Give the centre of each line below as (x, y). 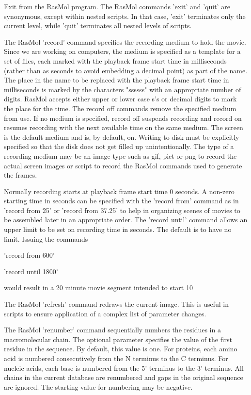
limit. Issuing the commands (46, 239)
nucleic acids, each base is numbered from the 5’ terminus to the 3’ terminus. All (124, 368)
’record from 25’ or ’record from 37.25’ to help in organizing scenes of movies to (122, 210)
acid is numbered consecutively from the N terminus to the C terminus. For (116, 358)
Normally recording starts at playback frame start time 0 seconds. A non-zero (119, 191)
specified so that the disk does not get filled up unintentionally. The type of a (119, 146)
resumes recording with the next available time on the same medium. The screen (124, 127)
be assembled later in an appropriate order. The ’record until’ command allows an (126, 220)
